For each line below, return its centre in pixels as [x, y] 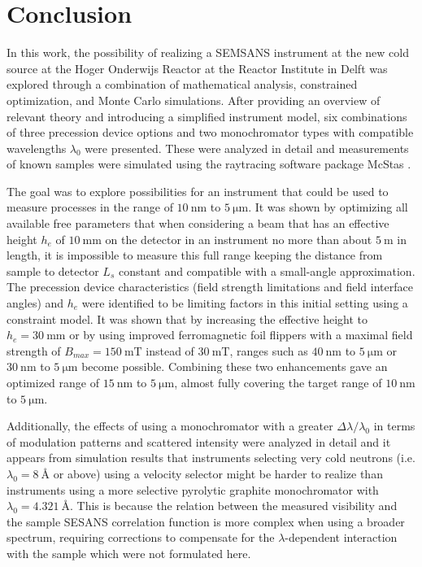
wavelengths [37, 148]
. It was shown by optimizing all [328, 207]
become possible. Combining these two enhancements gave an [235, 366]
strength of [34, 350]
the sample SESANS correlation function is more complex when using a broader [206, 521]
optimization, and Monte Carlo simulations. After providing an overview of [194, 100]
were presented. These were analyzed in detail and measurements [247, 148]
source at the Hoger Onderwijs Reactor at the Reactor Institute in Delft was [197, 68]
